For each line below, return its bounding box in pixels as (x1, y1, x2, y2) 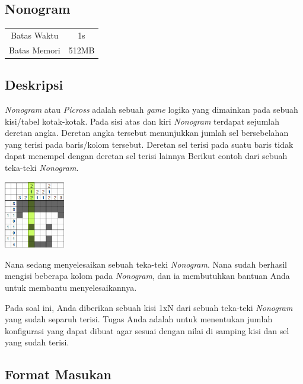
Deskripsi (5, 75, 63, 94)
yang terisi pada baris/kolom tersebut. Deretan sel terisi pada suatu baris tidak (5, 138, 294, 150)
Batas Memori (9, 43, 60, 56)
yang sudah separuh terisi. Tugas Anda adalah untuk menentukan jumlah (5, 313, 273, 325)
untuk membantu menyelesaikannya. (5, 281, 137, 293)
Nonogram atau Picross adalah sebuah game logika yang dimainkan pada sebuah (5, 103, 298, 116)
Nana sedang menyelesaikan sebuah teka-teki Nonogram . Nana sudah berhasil (5, 258, 287, 270)
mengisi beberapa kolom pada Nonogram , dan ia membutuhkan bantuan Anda (5, 269, 290, 282)
